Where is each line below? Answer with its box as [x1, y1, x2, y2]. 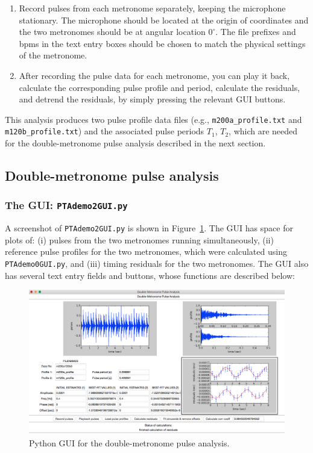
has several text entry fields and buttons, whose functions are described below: [5, 269, 295, 281]
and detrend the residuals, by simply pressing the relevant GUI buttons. [19, 93, 286, 105]
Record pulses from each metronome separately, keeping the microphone [19, 2, 286, 14]
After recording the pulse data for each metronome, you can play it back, [19, 69, 290, 81]
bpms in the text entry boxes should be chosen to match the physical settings [19, 37, 306, 49]
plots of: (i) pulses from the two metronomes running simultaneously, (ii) [5, 233, 274, 246]
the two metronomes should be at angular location [19, 25, 206, 38]
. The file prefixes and [215, 25, 296, 38]
